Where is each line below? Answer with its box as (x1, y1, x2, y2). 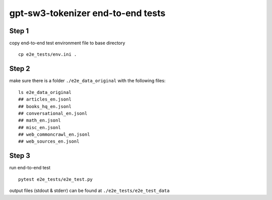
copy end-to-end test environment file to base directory (9, 40, 125, 46)
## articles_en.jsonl (18, 96, 72, 103)
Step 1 (9, 27, 29, 35)
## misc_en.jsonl (18, 125, 61, 130)
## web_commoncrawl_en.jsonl (18, 132, 90, 138)
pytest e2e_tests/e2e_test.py (18, 176, 93, 182)
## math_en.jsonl (18, 118, 61, 123)
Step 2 (9, 64, 30, 73)
